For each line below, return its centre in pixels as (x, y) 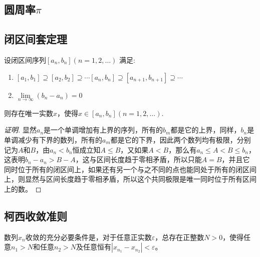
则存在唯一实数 (29, 113)
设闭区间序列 (25, 59)
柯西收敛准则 (36, 216)
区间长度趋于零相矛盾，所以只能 (149, 159)
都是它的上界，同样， (206, 130)
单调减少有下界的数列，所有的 (53, 139)
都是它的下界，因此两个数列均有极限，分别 (181, 139)
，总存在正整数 (180, 237)
